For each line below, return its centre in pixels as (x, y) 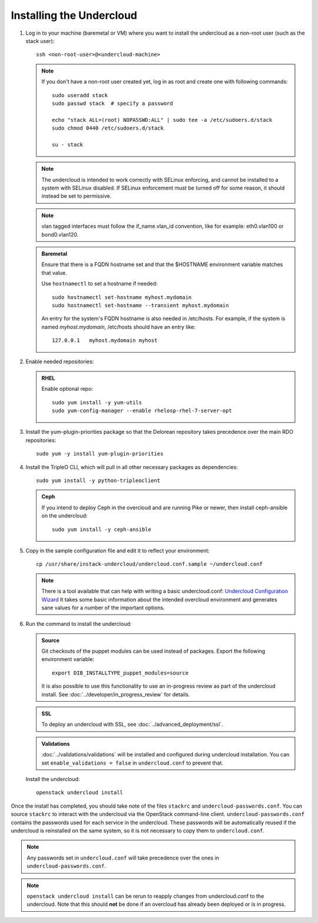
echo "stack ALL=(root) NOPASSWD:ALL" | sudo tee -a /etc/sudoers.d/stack (162, 120)
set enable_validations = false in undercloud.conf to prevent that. (132, 763)
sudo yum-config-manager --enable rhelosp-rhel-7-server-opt (142, 411)
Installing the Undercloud (74, 15)
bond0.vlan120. (60, 234)
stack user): (40, 41)
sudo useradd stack (80, 95)
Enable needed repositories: (60, 361)
